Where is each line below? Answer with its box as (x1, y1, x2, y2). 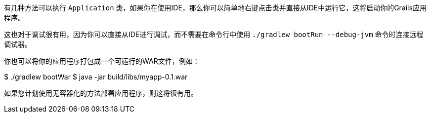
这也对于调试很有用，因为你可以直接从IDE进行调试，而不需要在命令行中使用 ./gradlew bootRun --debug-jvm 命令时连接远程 (4, 30, 424, 39)
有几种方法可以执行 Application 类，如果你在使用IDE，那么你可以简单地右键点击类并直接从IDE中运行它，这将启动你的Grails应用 (4, 3, 427, 12)
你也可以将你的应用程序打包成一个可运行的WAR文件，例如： (4, 57, 200, 65)
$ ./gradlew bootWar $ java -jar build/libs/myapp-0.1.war (4, 73, 188, 81)
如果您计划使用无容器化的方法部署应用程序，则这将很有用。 (4, 89, 198, 97)
